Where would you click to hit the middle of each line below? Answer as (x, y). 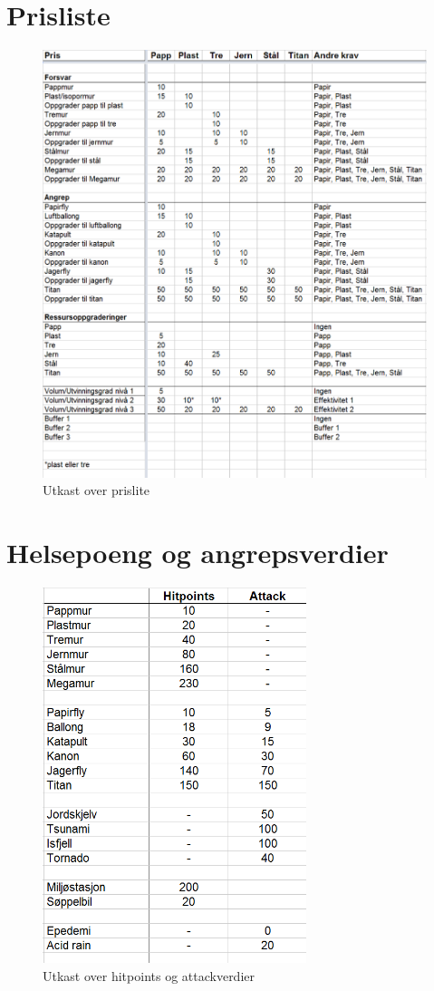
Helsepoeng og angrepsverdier (198, 552)
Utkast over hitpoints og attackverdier (149, 976)
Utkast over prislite (96, 490)
